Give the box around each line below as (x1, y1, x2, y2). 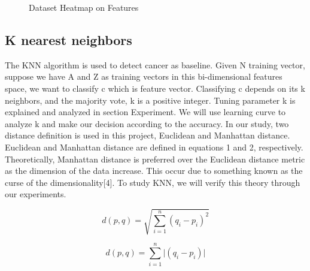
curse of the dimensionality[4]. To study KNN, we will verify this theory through (5, 176, 300, 188)
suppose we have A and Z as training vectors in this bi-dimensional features (5, 70, 282, 83)
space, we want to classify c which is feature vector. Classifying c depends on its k (5, 82, 305, 94)
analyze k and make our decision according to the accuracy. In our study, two (5, 117, 289, 130)
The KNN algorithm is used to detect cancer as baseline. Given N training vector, (5, 58, 305, 71)
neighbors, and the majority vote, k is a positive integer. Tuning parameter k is (5, 94, 296, 106)
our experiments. (5, 188, 66, 200)
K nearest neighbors (5, 30, 132, 49)
